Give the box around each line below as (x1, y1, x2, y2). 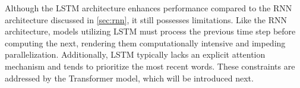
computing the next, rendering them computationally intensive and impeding (5, 36, 286, 49)
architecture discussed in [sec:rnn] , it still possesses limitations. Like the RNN (5, 13, 287, 26)
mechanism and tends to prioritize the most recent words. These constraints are (5, 59, 295, 72)
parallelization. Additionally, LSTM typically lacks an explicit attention (5, 48, 266, 61)
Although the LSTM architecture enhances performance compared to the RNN (5, 2, 292, 14)
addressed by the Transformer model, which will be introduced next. (5, 71, 254, 84)
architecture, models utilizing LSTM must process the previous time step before (5, 25, 296, 37)
